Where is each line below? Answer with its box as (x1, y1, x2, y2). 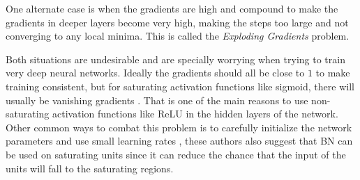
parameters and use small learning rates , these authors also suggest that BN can (6, 133, 353, 148)
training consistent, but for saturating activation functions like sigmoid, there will (6, 79, 354, 93)
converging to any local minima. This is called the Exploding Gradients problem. (6, 28, 350, 43)
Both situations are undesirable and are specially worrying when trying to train (6, 51, 345, 66)
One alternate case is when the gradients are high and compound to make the (6, 1, 338, 15)
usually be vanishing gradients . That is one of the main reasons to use (6, 92, 308, 107)
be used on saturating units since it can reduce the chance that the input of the (6, 147, 346, 161)
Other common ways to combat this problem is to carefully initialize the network (6, 120, 352, 134)
